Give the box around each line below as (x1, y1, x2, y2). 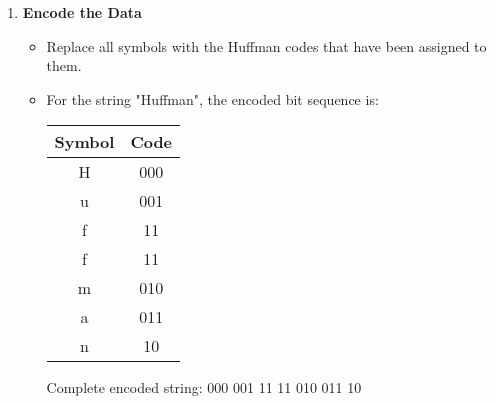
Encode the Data (22, 2, 142, 22)
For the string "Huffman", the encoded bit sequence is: (46, 88, 379, 109)
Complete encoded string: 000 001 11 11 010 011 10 (46, 377, 362, 398)
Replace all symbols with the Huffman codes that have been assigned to (46, 35, 487, 56)
